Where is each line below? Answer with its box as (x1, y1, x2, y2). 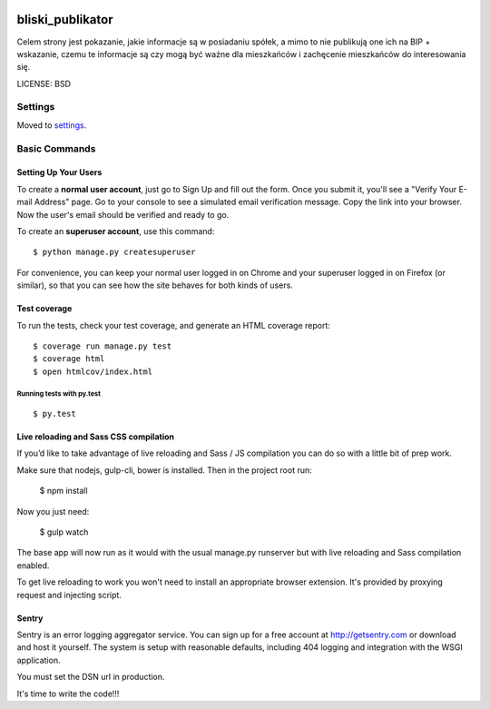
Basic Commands (16, 142, 96, 154)
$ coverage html (33, 354, 105, 364)
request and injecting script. (16, 589, 122, 600)
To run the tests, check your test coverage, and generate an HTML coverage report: (16, 320, 331, 330)
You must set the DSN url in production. (16, 672, 165, 683)
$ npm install (39, 486, 88, 497)
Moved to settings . (16, 119, 87, 131)
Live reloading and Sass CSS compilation (16, 431, 174, 442)
